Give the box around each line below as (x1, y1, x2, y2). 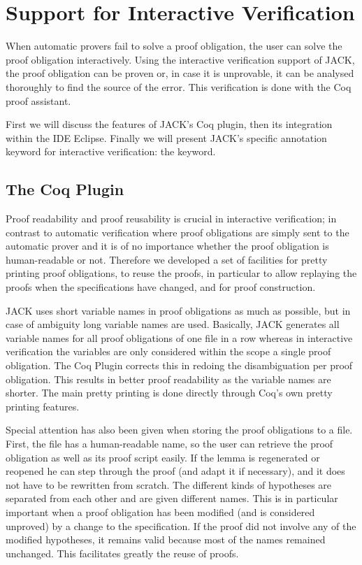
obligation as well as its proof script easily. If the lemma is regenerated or (6, 450, 320, 464)
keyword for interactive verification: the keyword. (6, 144, 216, 159)
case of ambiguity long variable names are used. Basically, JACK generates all (6, 317, 340, 331)
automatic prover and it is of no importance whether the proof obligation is (6, 238, 329, 253)
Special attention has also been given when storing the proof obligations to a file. (6, 422, 353, 437)
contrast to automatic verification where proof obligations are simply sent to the (6, 224, 349, 239)
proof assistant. (6, 93, 71, 108)
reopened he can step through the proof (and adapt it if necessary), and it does (6, 464, 345, 478)
